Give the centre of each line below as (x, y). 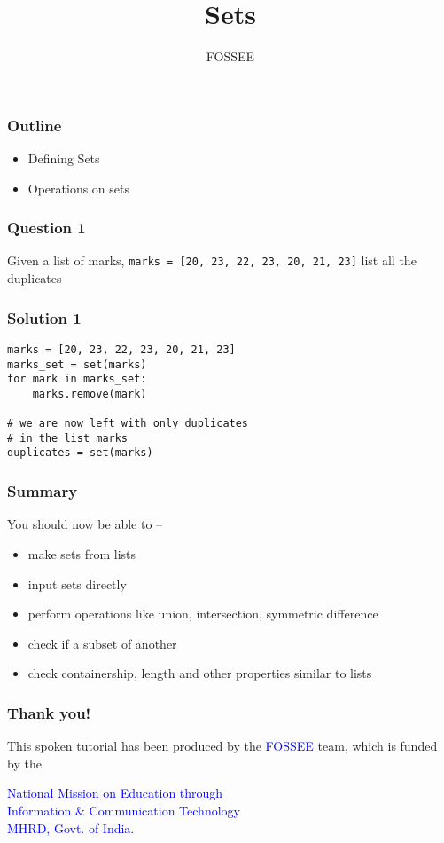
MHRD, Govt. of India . (71, 827)
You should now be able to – (85, 524)
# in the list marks (68, 438)
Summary (43, 491)
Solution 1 (44, 317)
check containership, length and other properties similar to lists (200, 673)
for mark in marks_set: (77, 379)
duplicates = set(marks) (80, 453)
